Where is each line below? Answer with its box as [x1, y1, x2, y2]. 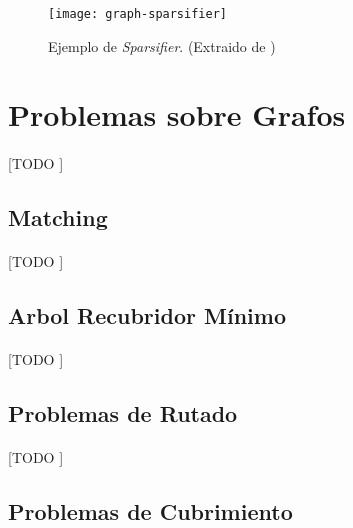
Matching [8, 202, 108, 233]
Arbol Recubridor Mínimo [8, 300, 286, 331]
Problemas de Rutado [8, 398, 238, 429]
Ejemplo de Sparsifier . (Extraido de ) [48, 35, 276, 56]
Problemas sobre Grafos [8, 94, 346, 135]
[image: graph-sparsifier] [48, 7, 227, 21]
